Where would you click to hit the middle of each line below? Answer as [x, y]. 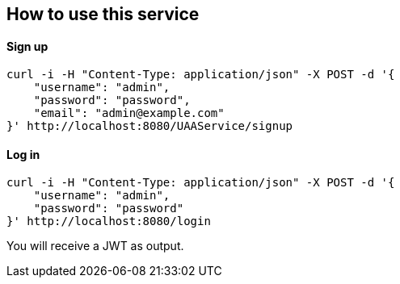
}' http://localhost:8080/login [109, 221]
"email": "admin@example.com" [129, 113]
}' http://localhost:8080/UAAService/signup [150, 126]
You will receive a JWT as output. [95, 246]
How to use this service [103, 14]
